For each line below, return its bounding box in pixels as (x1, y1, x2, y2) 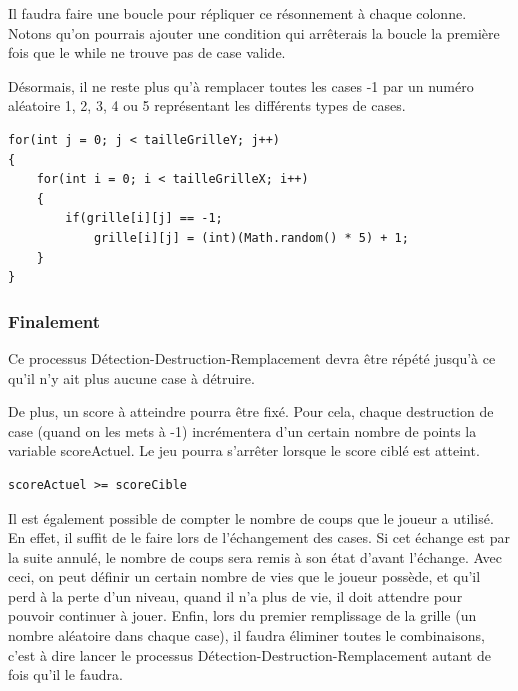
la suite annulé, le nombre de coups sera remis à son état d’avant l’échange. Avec (8, 546, 502, 567)
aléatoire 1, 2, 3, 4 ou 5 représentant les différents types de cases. (8, 95, 406, 116)
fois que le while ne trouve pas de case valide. (8, 42, 286, 63)
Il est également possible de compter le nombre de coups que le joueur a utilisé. (8, 507, 494, 528)
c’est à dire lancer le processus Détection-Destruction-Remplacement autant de (8, 644, 491, 665)
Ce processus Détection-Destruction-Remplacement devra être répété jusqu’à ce (8, 347, 496, 368)
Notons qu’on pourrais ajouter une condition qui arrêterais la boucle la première (8, 22, 500, 43)
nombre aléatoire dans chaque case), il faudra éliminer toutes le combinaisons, (8, 625, 485, 646)
